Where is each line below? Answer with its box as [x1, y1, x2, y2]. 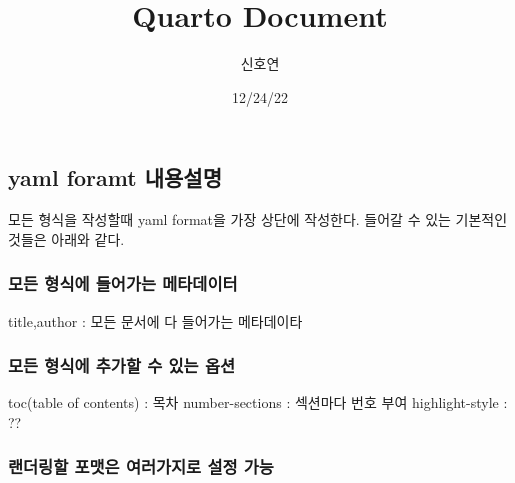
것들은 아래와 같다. [8, 228, 125, 249]
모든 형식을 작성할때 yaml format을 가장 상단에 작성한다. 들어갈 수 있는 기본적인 [8, 209, 508, 230]
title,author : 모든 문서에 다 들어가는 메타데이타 [8, 310, 303, 331]
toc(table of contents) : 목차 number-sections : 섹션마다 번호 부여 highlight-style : [8, 392, 508, 413]
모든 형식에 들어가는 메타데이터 [8, 271, 238, 296]
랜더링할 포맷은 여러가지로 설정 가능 [8, 454, 274, 479]
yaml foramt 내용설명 [8, 162, 222, 193]
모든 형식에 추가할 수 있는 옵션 [8, 353, 235, 378]
